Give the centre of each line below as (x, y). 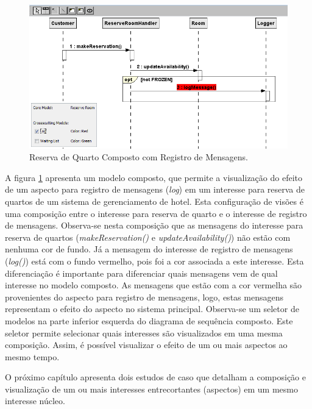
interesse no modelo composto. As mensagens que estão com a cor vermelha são (154, 285)
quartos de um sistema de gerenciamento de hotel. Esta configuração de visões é (154, 201)
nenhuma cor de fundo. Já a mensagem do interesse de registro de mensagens (149, 249)
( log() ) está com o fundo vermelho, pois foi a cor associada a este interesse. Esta (154, 261)
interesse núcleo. (35, 401)
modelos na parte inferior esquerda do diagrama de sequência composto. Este (149, 320)
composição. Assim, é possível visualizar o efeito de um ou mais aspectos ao (146, 345)
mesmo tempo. (32, 356)
